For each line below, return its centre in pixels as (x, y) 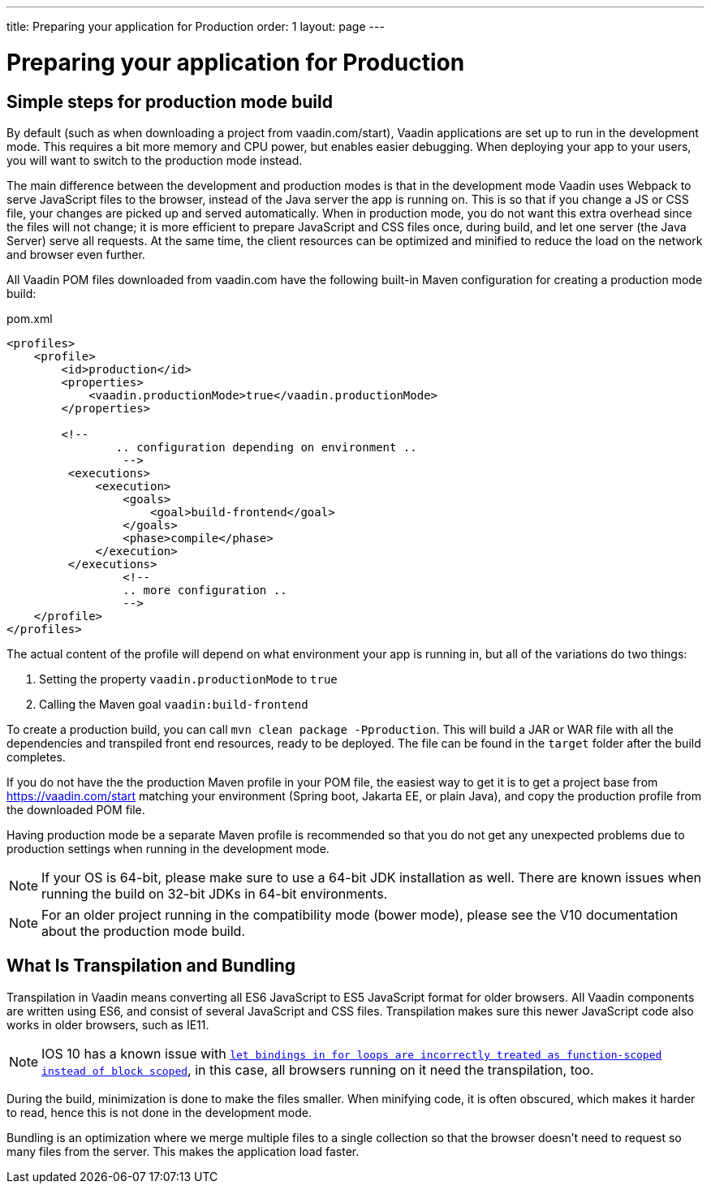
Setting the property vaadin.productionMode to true (188, 679)
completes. (36, 757)
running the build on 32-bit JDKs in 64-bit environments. (215, 893)
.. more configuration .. (205, 590)
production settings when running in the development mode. (168, 848)
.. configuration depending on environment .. (266, 447)
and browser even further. (76, 254)
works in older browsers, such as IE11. (108, 1024)
